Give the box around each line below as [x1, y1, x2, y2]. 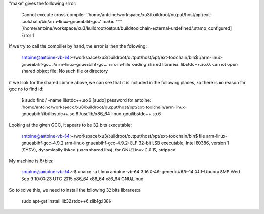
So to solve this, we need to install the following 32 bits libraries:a [9, 187, 141, 193]
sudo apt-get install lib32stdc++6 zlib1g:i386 [21, 198, 111, 204]
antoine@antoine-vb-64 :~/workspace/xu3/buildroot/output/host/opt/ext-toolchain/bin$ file [21, 133, 205, 139]
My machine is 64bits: [9, 158, 54, 164]
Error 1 [21, 32, 35, 38]
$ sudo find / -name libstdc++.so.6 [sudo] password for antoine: [21, 97, 151, 103]
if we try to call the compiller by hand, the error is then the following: [9, 43, 147, 49]
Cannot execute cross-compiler [21, 12, 85, 18]
